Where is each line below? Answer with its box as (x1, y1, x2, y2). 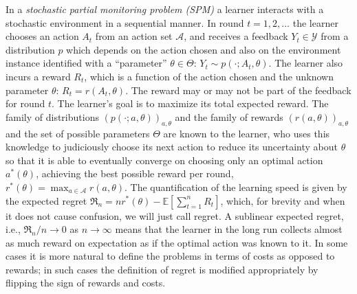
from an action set (95, 29, 173, 43)
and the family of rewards (175, 109, 283, 124)
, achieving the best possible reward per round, (36, 166, 234, 181)
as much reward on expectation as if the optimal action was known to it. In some (6, 235, 348, 249)
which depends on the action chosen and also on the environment (66, 42, 341, 56)
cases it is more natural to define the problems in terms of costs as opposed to (6, 249, 335, 263)
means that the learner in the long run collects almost (115, 222, 343, 236)
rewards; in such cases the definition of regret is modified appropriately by (6, 262, 318, 276)
